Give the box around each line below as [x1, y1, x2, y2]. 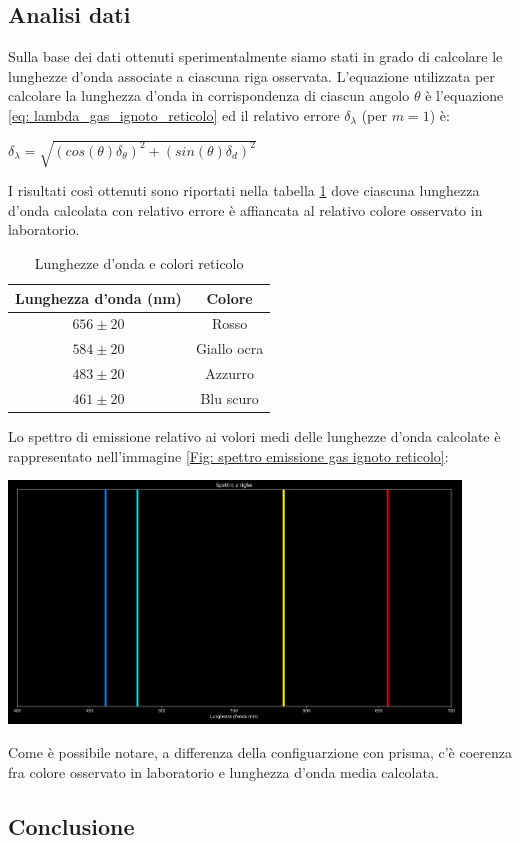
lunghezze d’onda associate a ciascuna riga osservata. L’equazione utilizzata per [8, 65, 495, 86]
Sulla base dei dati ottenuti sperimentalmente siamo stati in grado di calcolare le [8, 46, 503, 67]
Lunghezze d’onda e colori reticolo [34, 252, 244, 273]
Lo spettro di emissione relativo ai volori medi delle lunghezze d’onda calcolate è [8, 425, 501, 446]
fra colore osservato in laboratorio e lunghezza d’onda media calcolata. [8, 761, 439, 782]
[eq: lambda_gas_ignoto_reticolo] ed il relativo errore [8, 104, 340, 125]
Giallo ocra [195, 338, 264, 359]
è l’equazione [425, 85, 504, 106]
